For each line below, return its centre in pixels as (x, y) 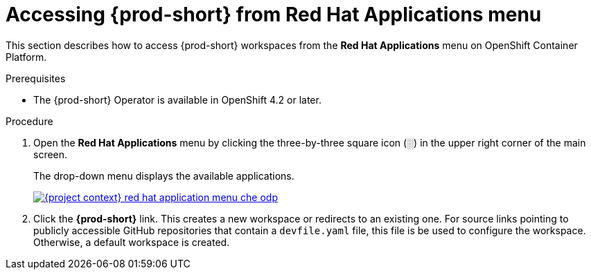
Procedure (29, 121)
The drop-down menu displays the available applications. (164, 176)
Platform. (26, 57)
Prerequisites (36, 78)
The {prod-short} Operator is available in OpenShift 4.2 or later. (177, 99)
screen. (51, 154)
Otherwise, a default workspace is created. (132, 242)
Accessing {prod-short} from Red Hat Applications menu (274, 15)
